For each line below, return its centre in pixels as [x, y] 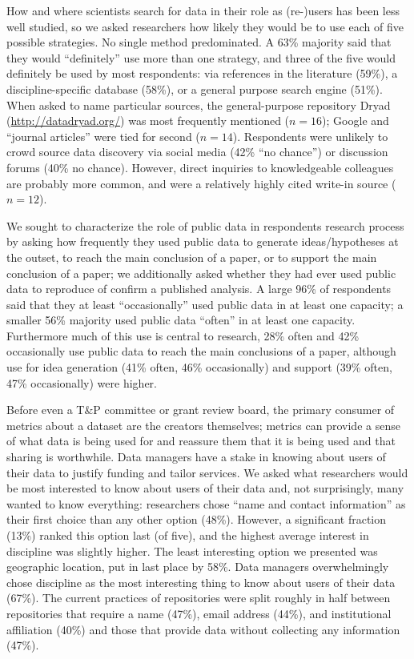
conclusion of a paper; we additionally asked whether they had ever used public [201, 273]
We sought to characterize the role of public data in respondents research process [205, 225]
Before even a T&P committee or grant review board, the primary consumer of [201, 410]
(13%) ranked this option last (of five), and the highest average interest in [188, 535]
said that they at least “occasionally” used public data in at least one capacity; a [205, 304]
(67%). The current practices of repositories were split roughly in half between [199, 598]
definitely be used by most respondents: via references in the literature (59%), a [202, 73]
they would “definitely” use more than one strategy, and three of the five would [201, 57]
